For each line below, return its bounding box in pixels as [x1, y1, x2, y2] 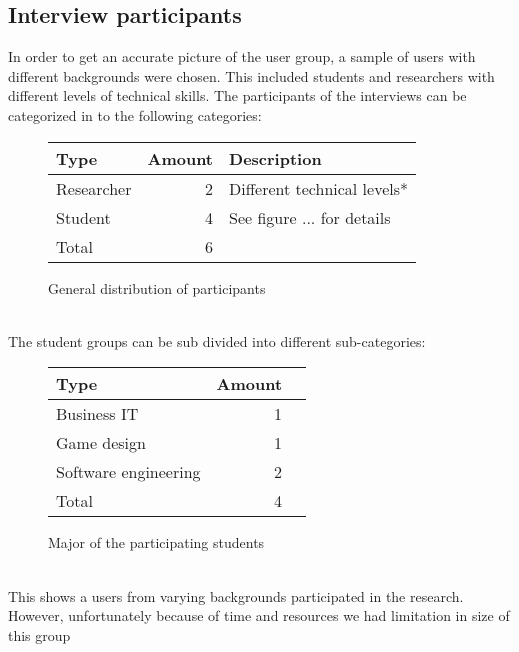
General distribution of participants [48, 277, 266, 298]
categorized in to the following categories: [8, 104, 262, 125]
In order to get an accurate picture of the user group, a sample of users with [8, 46, 476, 67]
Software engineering [56, 460, 201, 484]
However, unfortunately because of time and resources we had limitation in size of [8, 605, 510, 626]
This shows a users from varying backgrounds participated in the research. [8, 585, 464, 606]
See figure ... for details [229, 205, 391, 229]
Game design [56, 431, 146, 455]
